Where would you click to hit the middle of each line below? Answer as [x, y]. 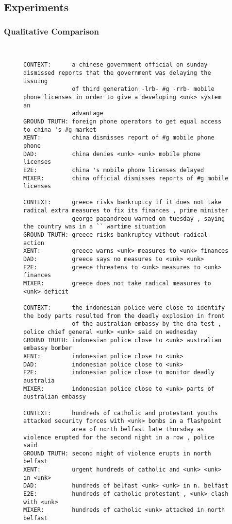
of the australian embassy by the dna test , [147, 324]
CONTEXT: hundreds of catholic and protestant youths [121, 413]
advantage [88, 114]
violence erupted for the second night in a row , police [119, 437]
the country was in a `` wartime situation [95, 227]
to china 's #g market [60, 130]
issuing [36, 81]
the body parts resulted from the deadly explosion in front [124, 316]
